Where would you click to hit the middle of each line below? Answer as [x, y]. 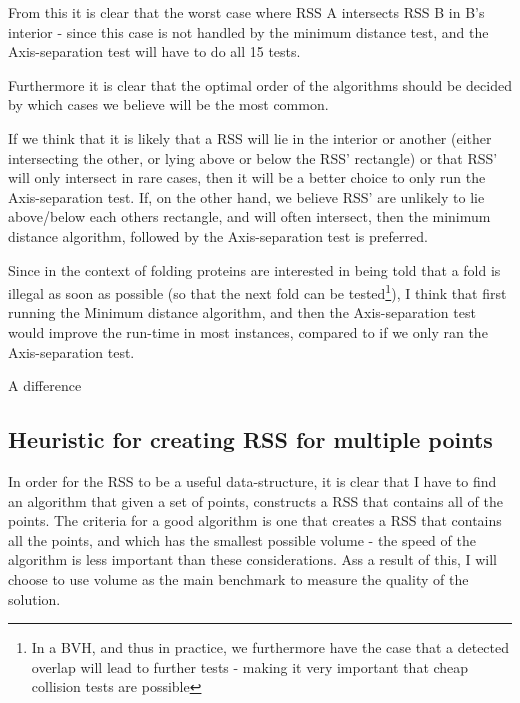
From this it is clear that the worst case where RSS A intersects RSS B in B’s [246, 12]
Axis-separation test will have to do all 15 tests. [154, 51]
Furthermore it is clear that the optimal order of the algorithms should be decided [260, 84]
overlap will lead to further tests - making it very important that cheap [250, 666]
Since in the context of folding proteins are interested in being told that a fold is [254, 269]
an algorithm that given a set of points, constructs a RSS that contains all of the [255, 500]
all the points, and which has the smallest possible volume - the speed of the [242, 539]
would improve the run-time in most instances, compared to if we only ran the [248, 331]
